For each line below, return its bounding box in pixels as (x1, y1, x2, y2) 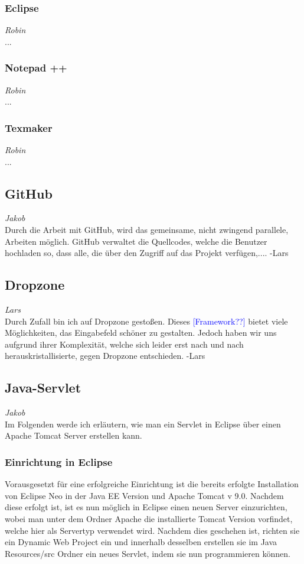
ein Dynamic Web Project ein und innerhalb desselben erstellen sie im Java (5, 536, 277, 548)
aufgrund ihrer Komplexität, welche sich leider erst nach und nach (5, 338, 244, 350)
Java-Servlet (5, 378, 81, 397)
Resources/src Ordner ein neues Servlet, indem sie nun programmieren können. (5, 547, 290, 559)
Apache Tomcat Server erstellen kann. (5, 429, 142, 442)
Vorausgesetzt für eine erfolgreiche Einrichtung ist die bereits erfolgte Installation (5, 478, 299, 490)
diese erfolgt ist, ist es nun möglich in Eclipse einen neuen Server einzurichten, (5, 501, 287, 513)
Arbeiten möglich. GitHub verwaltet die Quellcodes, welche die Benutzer (5, 235, 267, 247)
